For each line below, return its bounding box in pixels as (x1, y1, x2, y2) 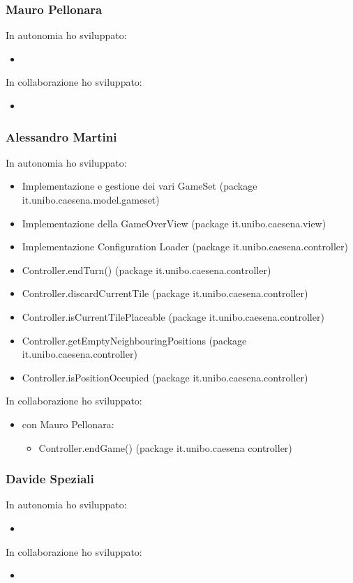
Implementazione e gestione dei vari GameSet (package (22, 179, 257, 193)
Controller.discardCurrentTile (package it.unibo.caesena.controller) (22, 286, 308, 301)
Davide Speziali (6, 470, 94, 487)
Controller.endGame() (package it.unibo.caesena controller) (38, 440, 292, 455)
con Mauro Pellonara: (22, 416, 114, 431)
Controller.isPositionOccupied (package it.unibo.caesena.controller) (22, 370, 308, 384)
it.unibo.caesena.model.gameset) (22, 192, 160, 206)
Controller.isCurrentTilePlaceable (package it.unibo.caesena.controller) (22, 309, 324, 324)
